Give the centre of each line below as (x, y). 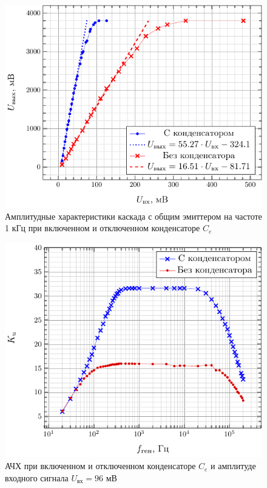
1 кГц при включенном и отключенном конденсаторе (103, 228)
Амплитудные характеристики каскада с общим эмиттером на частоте (133, 216)
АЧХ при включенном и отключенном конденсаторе (100, 466)
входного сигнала (37, 477)
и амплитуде (233, 466)
